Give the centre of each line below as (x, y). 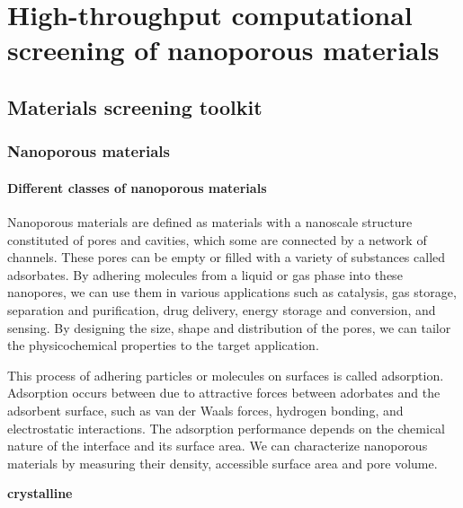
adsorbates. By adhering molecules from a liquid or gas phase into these (205, 274)
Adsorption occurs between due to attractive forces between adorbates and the (224, 393)
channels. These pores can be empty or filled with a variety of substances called (227, 257)
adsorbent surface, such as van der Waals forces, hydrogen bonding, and (205, 410)
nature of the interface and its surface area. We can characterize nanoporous (218, 446)
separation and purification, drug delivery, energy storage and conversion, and (222, 309)
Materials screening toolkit (135, 106)
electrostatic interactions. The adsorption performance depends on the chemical (226, 428)
